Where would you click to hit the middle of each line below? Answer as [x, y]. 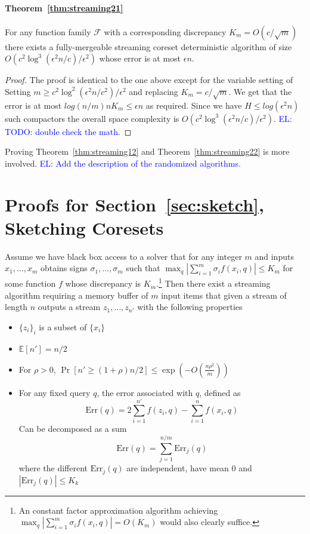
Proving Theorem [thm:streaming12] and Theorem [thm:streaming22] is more [147, 151]
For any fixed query [55, 392]
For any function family [48, 31]
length [16, 307]
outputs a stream [69, 307]
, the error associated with [145, 392]
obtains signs [64, 268]
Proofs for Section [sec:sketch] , [134, 204]
